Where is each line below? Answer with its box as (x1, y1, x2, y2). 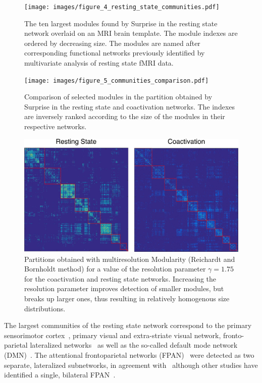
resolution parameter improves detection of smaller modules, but (24, 283, 224, 294)
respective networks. (24, 121, 87, 132)
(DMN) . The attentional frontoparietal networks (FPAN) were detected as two (4, 350, 254, 360)
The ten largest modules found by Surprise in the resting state (24, 18, 218, 28)
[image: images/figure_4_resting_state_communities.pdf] (24, 4, 220, 11)
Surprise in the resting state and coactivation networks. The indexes (24, 101, 235, 112)
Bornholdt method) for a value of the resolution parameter (24, 263, 206, 274)
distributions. (24, 303, 66, 313)
